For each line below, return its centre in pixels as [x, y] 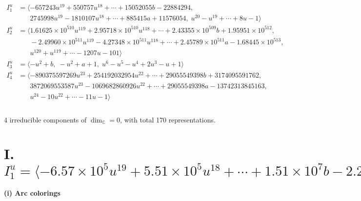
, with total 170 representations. [168, 119]
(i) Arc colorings [32, 192]
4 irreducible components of [45, 119]
